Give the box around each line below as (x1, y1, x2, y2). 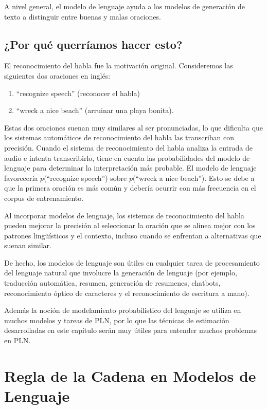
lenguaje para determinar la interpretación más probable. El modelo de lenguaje (4, 162, 257, 173)
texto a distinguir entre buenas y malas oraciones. (4, 11, 161, 22)
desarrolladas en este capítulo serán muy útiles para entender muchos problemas (4, 325, 257, 336)
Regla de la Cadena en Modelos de (4, 365, 256, 386)
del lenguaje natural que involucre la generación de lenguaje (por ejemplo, (4, 267, 237, 278)
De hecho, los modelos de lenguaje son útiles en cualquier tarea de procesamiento (4, 257, 260, 268)
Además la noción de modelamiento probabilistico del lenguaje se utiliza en (4, 305, 241, 315)
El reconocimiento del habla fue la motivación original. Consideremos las (4, 60, 233, 71)
